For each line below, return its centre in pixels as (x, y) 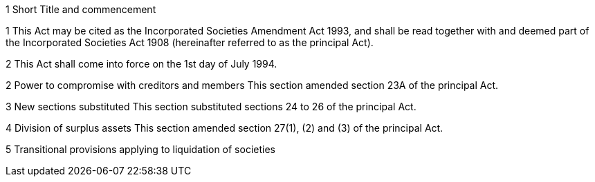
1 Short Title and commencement (81, 9)
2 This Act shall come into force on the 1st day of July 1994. (141, 64)
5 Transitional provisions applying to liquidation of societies (140, 149)
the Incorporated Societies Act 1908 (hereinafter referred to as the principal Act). (190, 42)
